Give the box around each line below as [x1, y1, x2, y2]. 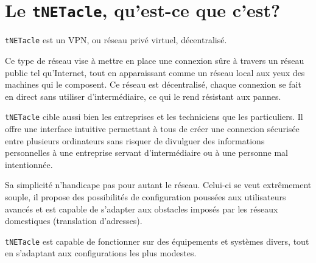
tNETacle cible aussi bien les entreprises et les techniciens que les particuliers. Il [5, 110, 303, 123]
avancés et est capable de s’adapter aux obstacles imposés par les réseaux [5, 202, 278, 215]
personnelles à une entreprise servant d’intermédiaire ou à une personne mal [5, 146, 288, 159]
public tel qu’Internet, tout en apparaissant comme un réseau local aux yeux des [5, 66, 305, 79]
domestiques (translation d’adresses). [5, 214, 142, 227]
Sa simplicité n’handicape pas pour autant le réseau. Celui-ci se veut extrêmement [5, 178, 312, 191]
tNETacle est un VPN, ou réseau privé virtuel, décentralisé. [5, 33, 227, 46]
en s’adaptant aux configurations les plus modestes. [5, 247, 197, 259]
